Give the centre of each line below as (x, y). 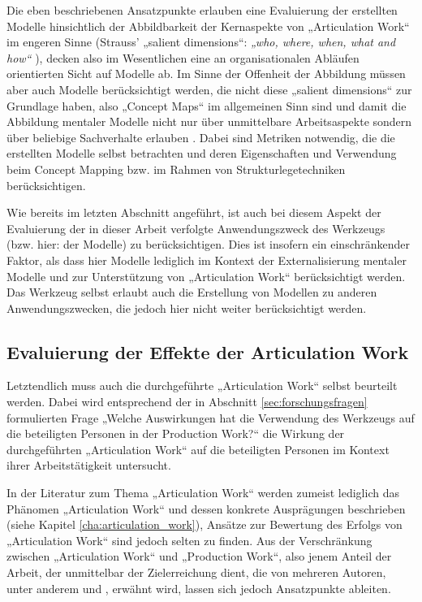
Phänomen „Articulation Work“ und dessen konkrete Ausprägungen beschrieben (206, 508)
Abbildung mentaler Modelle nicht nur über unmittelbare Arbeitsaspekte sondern (209, 121)
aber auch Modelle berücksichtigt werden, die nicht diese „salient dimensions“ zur (209, 89)
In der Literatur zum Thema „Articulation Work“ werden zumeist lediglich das (203, 493)
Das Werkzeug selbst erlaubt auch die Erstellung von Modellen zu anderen (192, 292)
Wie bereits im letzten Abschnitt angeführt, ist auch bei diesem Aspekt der (194, 212)
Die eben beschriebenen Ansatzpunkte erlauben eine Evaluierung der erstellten (202, 10)
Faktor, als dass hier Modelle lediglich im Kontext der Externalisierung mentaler (207, 260)
